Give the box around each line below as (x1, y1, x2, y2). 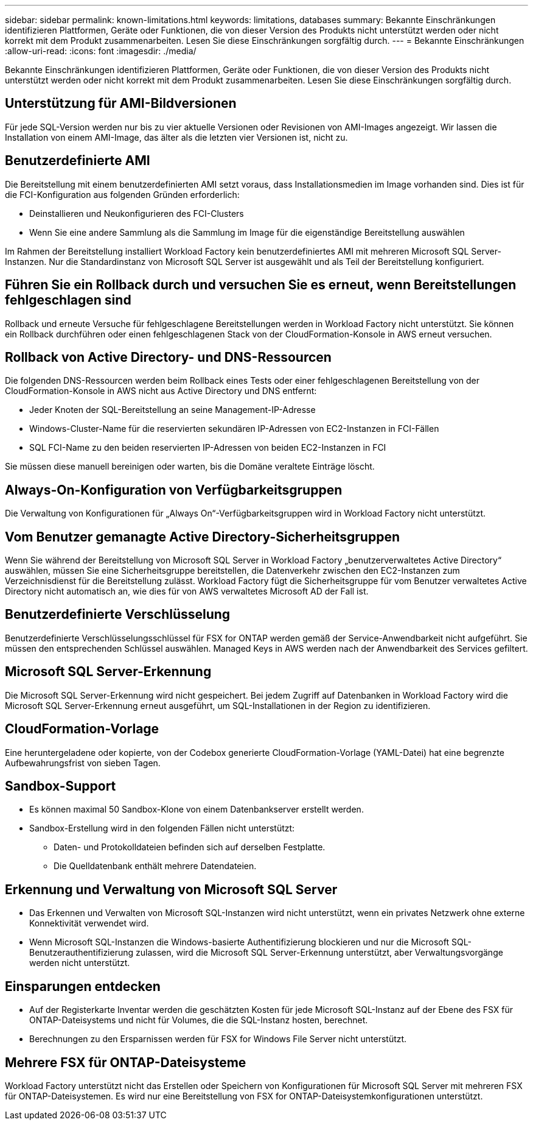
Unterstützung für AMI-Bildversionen (5, 96, 237, 111)
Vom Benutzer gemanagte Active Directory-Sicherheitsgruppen (5, 529, 400, 545)
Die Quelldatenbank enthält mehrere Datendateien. (54, 861, 257, 872)
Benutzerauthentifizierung (29, 947, 134, 958)
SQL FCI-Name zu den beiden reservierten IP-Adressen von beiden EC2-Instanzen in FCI (29, 442, 386, 453)
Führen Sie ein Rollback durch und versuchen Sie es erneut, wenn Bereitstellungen (5, 277, 517, 293)
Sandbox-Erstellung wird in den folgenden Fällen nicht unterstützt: (29, 823, 295, 834)
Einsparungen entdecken (5, 978, 161, 994)
